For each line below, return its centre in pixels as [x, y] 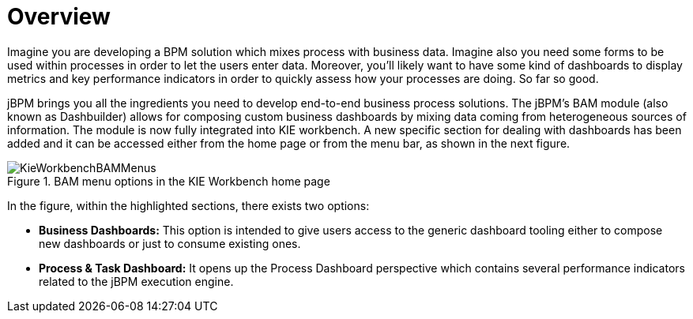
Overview [59, 17]
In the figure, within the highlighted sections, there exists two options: [188, 205]
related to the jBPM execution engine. [136, 281]
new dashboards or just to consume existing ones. [170, 243]
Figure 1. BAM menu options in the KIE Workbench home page [169, 181]
